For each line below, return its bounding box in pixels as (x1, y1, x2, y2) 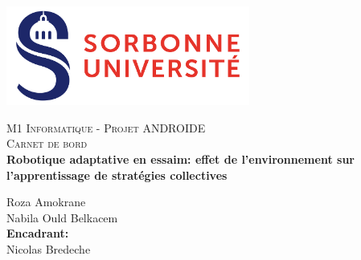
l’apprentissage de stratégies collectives (6, 166, 228, 183)
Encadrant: (6, 225, 69, 242)
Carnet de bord (6, 135, 88, 152)
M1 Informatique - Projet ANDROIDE (6, 119, 206, 136)
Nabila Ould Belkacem (6, 209, 118, 225)
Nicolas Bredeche (6, 240, 91, 257)
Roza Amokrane (6, 193, 86, 210)
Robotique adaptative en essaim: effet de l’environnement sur (6, 151, 355, 168)
